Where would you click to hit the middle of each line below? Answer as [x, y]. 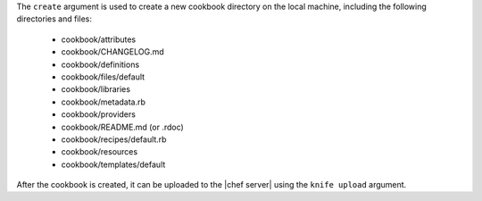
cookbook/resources [100, 152]
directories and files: [54, 19]
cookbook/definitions [100, 64]
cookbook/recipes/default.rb [114, 139]
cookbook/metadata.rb [104, 102]
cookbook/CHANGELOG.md [112, 52]
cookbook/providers [98, 114]
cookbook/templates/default [113, 164]
